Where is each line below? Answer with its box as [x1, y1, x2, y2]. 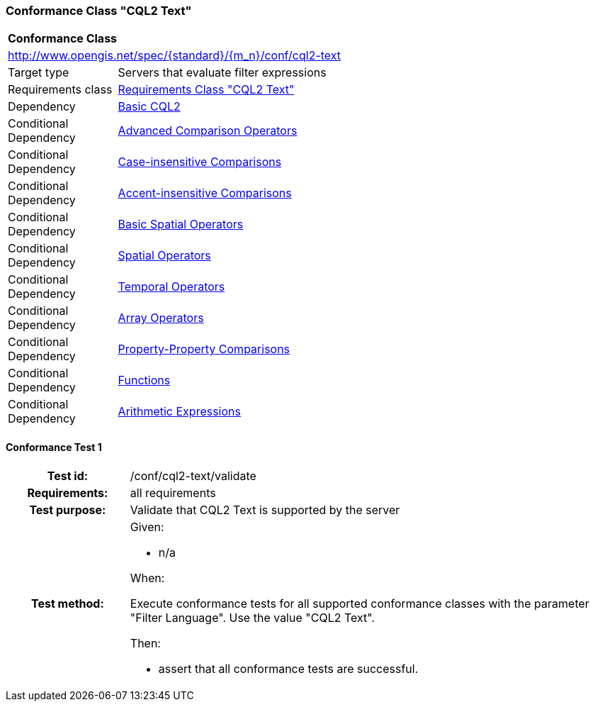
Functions [118, 373, 171, 388]
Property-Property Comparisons [118, 342, 290, 357]
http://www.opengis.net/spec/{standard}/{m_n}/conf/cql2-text [8, 48, 341, 63]
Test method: [30, 596, 104, 611]
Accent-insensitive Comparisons [118, 186, 292, 201]
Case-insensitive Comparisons [118, 155, 282, 169]
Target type [8, 65, 69, 80]
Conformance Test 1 [6, 440, 102, 453]
